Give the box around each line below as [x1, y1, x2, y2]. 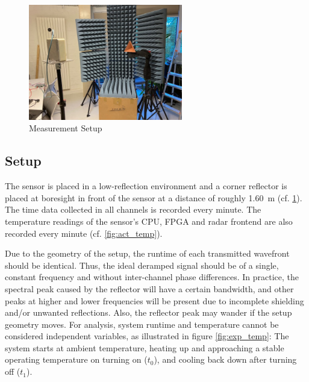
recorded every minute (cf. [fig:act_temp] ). [5, 227, 163, 239]
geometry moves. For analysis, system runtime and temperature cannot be [5, 318, 279, 330]
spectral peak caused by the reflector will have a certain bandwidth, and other [5, 282, 294, 295]
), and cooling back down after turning [154, 353, 297, 366]
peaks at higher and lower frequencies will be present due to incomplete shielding [5, 294, 304, 307]
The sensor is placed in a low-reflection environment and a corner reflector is [5, 180, 287, 192]
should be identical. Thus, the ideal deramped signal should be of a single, [5, 258, 279, 271]
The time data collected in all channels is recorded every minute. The [5, 203, 261, 216]
